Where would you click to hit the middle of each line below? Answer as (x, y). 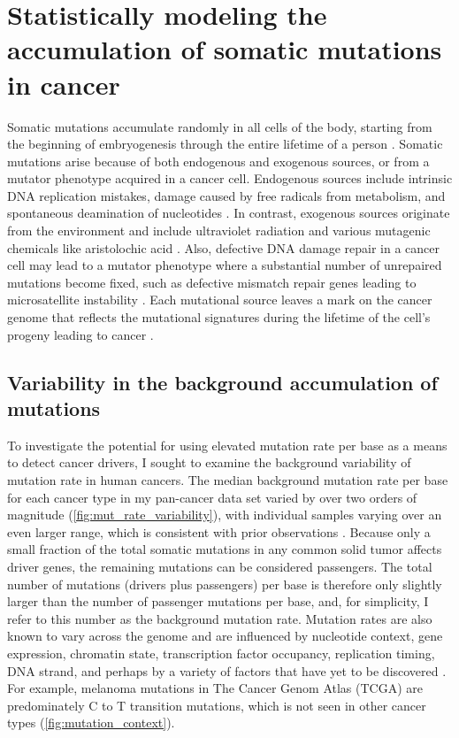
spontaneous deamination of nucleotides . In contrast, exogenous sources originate (229, 213)
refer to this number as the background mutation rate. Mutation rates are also (220, 618)
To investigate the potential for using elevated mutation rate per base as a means (227, 445)
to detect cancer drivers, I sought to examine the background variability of (209, 462)
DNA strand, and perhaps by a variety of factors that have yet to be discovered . (227, 670)
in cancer (64, 84)
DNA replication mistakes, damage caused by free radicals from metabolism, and (226, 195)
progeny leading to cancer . (80, 334)
